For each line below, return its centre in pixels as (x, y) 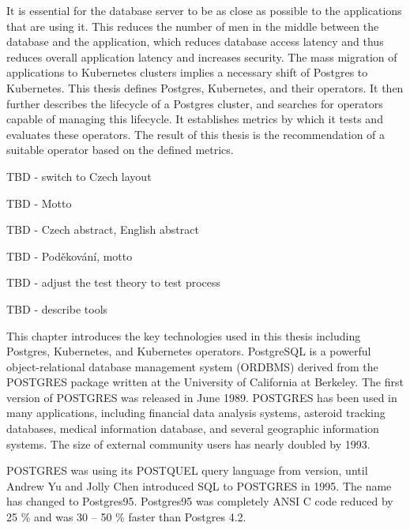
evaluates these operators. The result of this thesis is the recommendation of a (196, 134)
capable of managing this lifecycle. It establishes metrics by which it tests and (195, 119)
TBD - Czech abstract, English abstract (103, 229)
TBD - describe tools (57, 308)
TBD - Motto (39, 203)
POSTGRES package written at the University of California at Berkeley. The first (205, 382)
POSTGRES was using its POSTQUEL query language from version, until (187, 470)
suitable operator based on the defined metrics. (120, 150)
